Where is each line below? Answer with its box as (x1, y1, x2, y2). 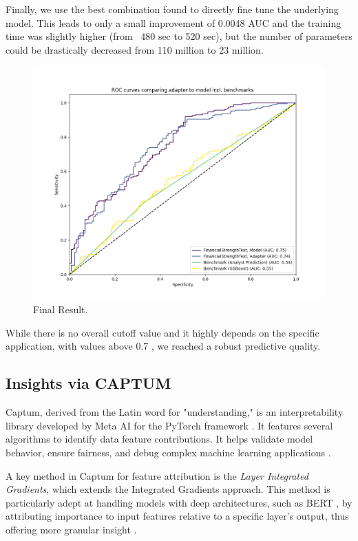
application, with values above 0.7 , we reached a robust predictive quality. (6, 339, 321, 353)
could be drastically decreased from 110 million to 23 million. (6, 42, 264, 56)
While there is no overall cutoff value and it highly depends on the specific (6, 325, 319, 339)
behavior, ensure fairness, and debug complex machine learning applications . (6, 445, 331, 459)
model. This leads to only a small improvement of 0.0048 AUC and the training (6, 15, 341, 30)
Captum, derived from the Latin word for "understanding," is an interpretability (6, 405, 344, 419)
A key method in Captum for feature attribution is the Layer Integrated (6, 468, 308, 482)
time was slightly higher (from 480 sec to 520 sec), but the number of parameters (6, 29, 352, 43)
